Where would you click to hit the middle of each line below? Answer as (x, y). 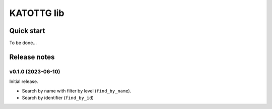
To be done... (23, 43)
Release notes (32, 57)
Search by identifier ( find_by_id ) (58, 98)
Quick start (27, 31)
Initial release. (24, 81)
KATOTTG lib (37, 13)
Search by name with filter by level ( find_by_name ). (77, 90)
